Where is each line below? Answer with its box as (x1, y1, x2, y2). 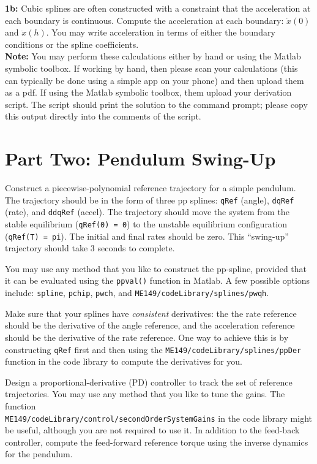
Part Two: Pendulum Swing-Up (5, 146, 276, 171)
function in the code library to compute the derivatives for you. (5, 355, 242, 368)
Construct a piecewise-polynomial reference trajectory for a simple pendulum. (5, 181, 296, 194)
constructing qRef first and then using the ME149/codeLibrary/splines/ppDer (5, 343, 302, 356)
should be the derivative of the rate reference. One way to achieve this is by (5, 330, 289, 343)
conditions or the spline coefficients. (5, 37, 139, 50)
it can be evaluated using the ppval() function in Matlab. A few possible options (5, 274, 310, 287)
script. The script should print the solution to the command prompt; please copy (5, 97, 308, 110)
